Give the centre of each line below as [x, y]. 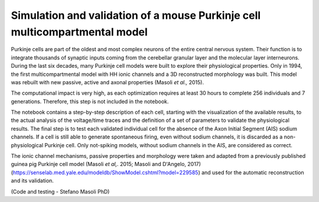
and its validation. [32, 181]
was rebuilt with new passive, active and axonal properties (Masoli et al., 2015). [107, 82]
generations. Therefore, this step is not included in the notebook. [90, 101]
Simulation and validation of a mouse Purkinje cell [136, 15]
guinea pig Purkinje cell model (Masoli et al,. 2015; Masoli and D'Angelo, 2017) [106, 164]
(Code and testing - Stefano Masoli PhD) [60, 191]
